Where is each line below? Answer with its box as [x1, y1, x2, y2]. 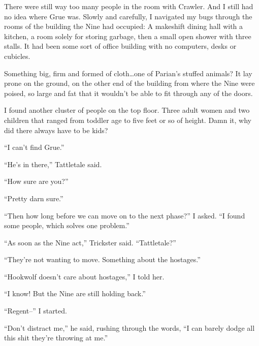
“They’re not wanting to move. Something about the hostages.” [4, 254, 201, 265]
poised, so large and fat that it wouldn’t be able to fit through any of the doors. [4, 87, 253, 98]
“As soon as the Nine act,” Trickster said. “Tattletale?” [4, 237, 176, 247]
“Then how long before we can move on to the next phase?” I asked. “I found [4, 210, 245, 221]
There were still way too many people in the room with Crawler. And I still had [4, 1, 253, 11]
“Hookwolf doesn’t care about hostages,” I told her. [4, 271, 165, 281]
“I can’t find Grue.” [4, 142, 64, 152]
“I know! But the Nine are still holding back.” [4, 288, 146, 299]
